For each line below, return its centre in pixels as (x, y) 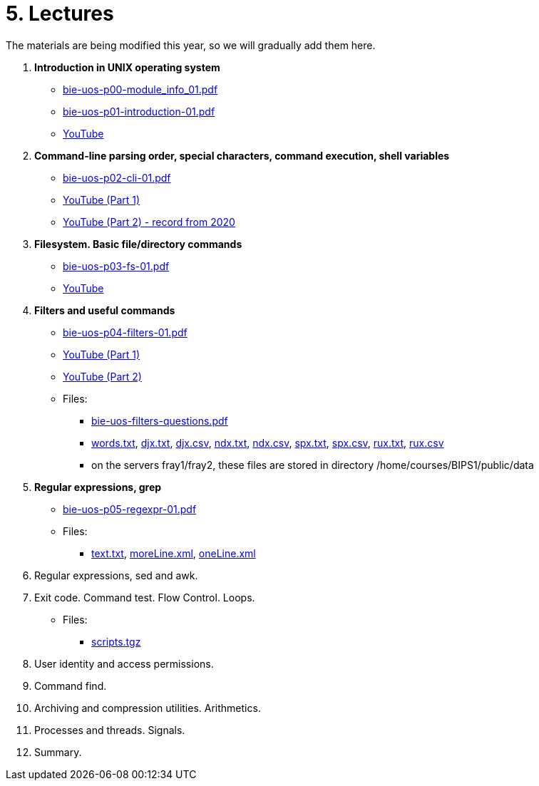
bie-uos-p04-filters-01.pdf (125, 332)
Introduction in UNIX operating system (127, 67)
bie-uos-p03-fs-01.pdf (116, 266)
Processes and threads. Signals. (110, 730)
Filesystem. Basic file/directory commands (138, 244)
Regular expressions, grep (98, 487)
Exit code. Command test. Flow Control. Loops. (145, 597)
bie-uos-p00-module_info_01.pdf (140, 89)
